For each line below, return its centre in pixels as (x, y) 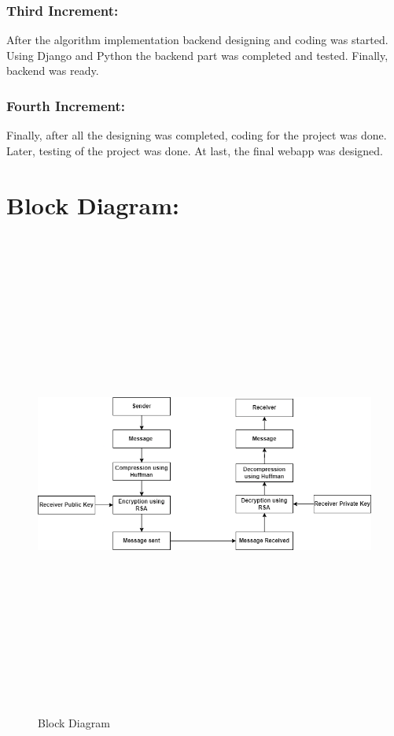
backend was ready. (53, 71)
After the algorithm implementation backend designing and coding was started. (197, 40)
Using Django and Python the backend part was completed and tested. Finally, (197, 55)
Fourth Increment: (66, 105)
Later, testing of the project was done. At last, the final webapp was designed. (195, 150)
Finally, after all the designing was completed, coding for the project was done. (197, 135)
